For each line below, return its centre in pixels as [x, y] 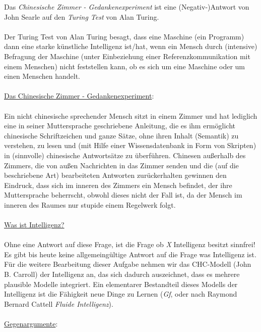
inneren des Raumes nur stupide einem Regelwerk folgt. [90, 204]
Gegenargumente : [31, 323]
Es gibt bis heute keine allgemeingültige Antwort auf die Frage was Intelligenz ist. [130, 254]
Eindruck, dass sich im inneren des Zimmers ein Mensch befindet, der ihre [118, 185]
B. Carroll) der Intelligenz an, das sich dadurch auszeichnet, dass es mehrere [122, 274]
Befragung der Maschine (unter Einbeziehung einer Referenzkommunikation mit [127, 56]
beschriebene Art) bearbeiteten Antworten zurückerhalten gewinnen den [115, 175]
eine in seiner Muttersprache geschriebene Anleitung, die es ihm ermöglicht [120, 126]
